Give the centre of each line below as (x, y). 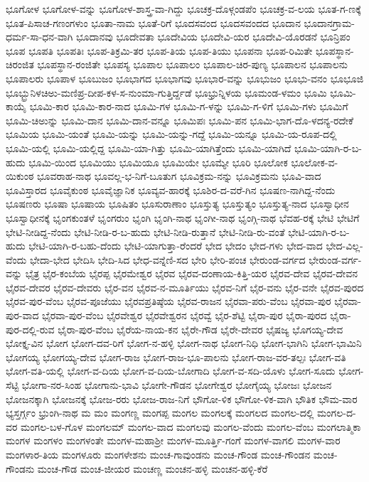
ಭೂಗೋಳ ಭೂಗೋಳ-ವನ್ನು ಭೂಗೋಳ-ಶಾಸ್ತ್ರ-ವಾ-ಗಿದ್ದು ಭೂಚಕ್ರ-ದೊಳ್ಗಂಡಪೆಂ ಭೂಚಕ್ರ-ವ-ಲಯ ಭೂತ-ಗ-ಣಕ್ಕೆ (183, 9)
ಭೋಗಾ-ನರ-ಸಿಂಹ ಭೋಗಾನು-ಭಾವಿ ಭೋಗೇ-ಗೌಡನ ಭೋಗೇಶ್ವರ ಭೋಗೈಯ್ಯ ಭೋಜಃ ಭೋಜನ (177, 385)
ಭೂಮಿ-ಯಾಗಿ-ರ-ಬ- (328, 148)
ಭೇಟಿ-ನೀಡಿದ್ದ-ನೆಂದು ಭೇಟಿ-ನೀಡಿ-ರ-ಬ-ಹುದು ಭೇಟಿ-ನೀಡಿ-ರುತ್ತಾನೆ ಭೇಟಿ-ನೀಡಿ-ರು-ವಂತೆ (145, 231)
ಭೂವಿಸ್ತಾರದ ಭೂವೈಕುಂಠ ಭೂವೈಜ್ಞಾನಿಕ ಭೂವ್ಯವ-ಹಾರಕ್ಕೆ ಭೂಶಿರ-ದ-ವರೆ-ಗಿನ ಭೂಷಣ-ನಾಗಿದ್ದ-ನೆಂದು (171, 189)
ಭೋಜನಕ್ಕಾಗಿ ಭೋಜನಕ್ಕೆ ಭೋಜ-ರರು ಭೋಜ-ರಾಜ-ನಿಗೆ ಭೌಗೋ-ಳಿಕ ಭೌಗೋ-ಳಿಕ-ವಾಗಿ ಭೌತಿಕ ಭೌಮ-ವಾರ (182, 398)
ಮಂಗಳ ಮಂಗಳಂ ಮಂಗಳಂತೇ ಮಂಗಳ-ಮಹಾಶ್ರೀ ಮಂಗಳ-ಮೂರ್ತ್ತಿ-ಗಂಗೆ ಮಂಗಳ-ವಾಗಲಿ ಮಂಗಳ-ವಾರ (173, 440)
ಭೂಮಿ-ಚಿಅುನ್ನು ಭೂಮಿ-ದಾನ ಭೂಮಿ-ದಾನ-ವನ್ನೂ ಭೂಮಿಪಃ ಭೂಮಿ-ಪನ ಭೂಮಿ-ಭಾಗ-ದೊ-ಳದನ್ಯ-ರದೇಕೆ (180, 120)
